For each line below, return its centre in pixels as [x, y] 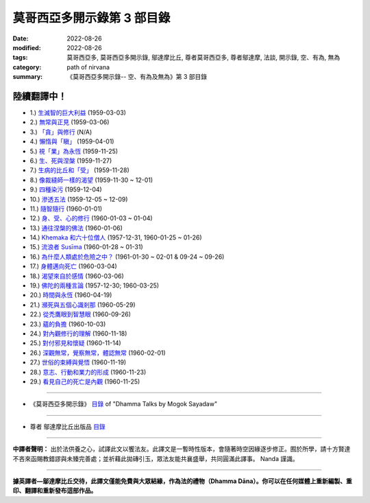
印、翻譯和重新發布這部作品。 [55, 491]
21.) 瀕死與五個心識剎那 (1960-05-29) [83, 305]
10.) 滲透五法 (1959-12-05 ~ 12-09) [79, 199]
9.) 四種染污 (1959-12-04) [66, 189]
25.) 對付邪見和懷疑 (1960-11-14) [75, 343]
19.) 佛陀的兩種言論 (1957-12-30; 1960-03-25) [95, 285]
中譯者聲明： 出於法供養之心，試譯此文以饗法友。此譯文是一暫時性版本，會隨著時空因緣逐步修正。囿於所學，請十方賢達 [182, 449]
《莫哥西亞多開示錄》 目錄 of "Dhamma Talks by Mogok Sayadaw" [124, 404]
